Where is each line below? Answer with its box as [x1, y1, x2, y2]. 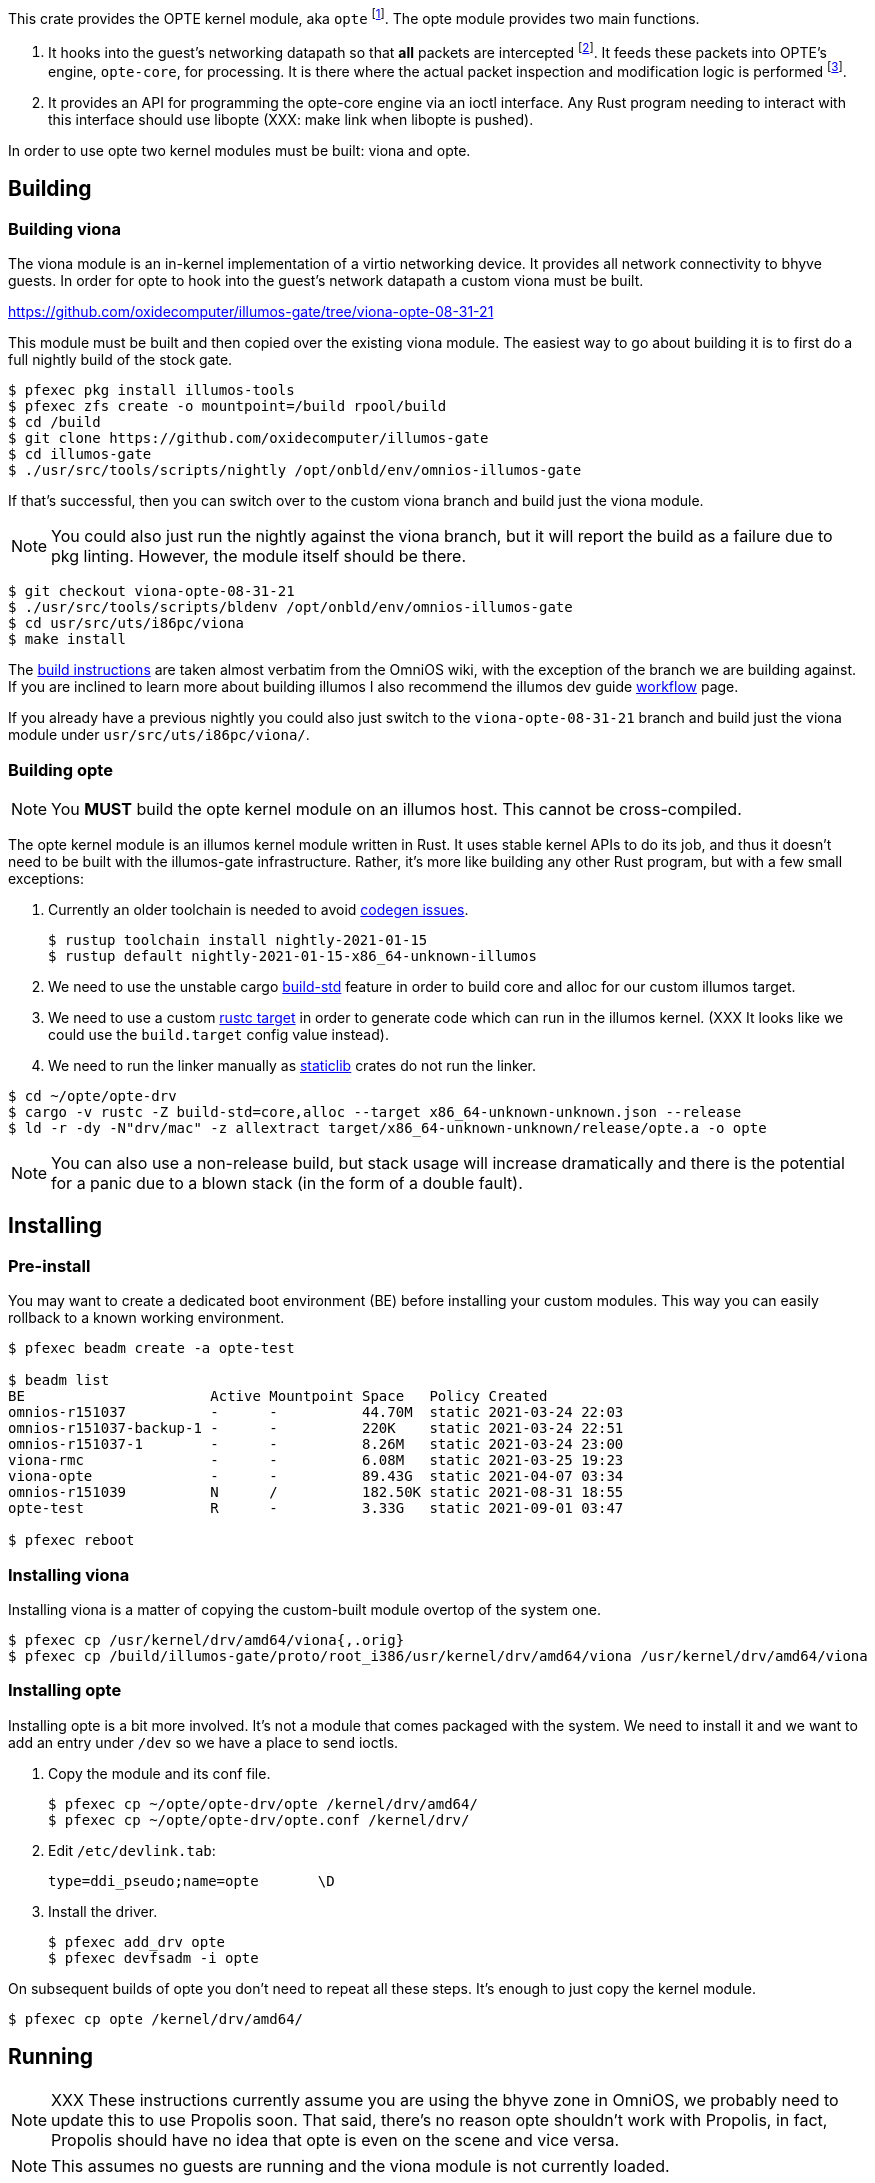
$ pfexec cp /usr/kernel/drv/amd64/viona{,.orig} [8, 1631, 405, 1648]
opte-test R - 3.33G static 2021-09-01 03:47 [8, 1500, 624, 1517]
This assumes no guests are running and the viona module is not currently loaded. [51, 2155, 670, 2176]
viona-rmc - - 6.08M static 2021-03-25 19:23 [8, 1452, 624, 1469]
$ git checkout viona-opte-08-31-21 [8, 583, 295, 600]
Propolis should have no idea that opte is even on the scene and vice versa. [51, 2129, 620, 2150]
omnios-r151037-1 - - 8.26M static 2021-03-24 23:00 [8, 1436, 624, 1453]
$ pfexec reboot [8, 1532, 135, 1549]
